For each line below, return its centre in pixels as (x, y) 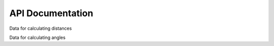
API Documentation (51, 13)
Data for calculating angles (38, 37)
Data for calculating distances (41, 28)
